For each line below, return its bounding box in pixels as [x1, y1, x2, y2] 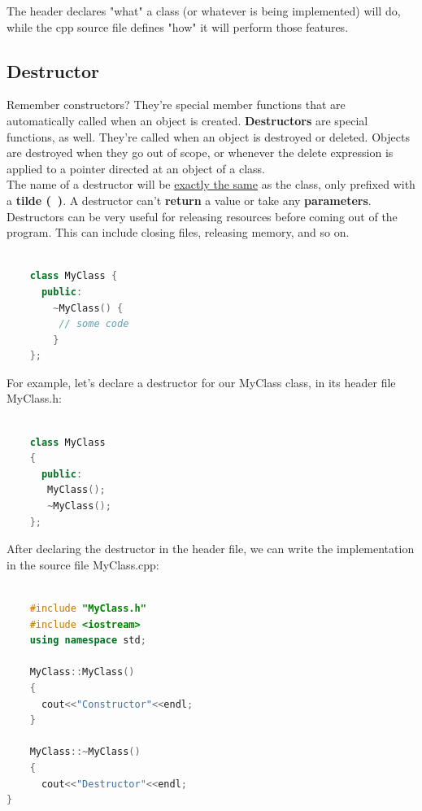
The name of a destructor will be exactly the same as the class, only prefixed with [7, 176, 415, 193]
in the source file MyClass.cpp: [7, 556, 159, 573]
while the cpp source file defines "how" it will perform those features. [7, 18, 349, 35]
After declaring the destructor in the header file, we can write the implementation [7, 540, 415, 557]
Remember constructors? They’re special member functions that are [7, 96, 346, 113]
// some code [59, 318, 129, 330]
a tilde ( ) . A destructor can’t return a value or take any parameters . [7, 191, 372, 208]
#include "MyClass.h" [29, 603, 146, 615]
